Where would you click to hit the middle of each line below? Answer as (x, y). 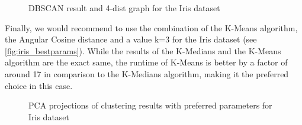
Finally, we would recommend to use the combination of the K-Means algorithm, (151, 27)
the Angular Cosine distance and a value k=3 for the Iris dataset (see (131, 39)
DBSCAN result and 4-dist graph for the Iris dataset (124, 8)
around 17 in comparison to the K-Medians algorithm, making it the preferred (147, 73)
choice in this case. (39, 85)
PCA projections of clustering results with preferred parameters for (150, 105)
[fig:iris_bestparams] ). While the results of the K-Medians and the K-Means (143, 50)
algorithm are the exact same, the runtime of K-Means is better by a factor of (146, 62)
